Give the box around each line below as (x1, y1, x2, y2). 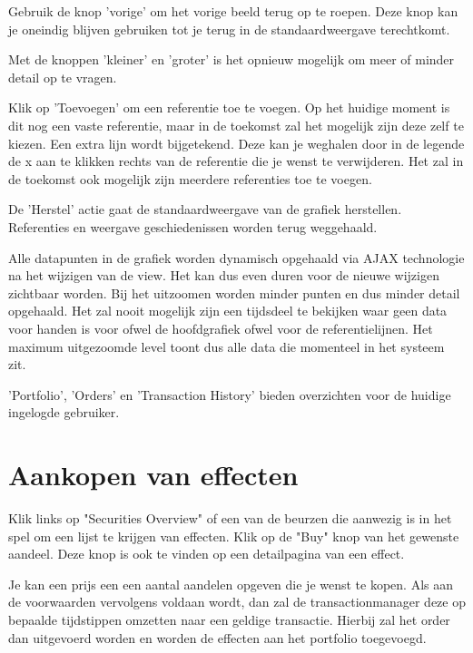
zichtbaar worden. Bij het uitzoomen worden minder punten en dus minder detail (8, 283, 460, 302)
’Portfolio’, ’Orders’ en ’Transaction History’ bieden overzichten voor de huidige (8, 385, 451, 404)
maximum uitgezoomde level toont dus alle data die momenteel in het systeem (8, 336, 445, 356)
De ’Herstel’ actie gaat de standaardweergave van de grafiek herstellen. (8, 200, 402, 219)
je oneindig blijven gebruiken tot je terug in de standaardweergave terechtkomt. (8, 19, 450, 38)
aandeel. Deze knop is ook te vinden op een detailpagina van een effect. (8, 544, 405, 563)
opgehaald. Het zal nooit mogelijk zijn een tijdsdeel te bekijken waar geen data (8, 301, 448, 320)
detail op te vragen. (8, 67, 117, 86)
